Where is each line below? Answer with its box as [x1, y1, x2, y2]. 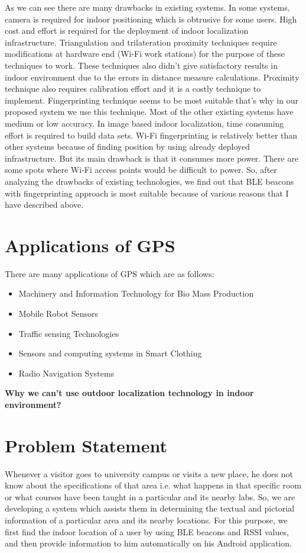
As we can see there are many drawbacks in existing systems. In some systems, [5, 1, 290, 13]
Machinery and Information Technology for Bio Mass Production [18, 287, 254, 300]
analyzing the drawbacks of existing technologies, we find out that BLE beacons [5, 175, 294, 187]
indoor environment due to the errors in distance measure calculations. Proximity [5, 70, 300, 83]
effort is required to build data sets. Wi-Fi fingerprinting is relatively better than [5, 128, 298, 141]
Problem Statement [5, 433, 167, 457]
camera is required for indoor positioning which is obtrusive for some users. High [5, 12, 297, 25]
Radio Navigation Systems [18, 366, 115, 379]
